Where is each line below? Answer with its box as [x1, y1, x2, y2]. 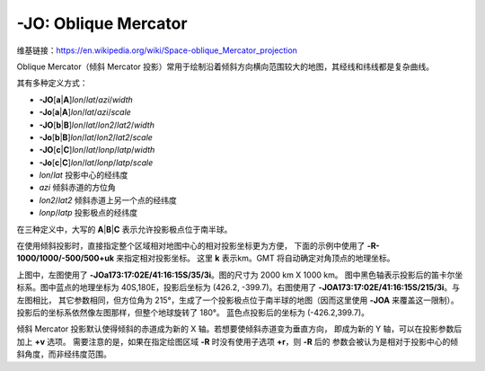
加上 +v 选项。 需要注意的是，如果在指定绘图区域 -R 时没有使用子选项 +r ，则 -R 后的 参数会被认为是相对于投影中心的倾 [16, 336, 459, 347]
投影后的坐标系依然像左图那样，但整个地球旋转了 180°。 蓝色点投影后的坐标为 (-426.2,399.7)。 [16, 306, 370, 318]
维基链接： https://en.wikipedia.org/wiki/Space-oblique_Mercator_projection [16, 45, 298, 56]
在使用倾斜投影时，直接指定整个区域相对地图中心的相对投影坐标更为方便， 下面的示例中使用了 [16, 241, 366, 252]
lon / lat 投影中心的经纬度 [39, 170, 128, 181]
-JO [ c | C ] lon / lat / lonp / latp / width [39, 145, 155, 155]
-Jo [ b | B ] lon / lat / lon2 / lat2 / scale [39, 131, 153, 143]
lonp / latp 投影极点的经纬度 [39, 208, 138, 218]
